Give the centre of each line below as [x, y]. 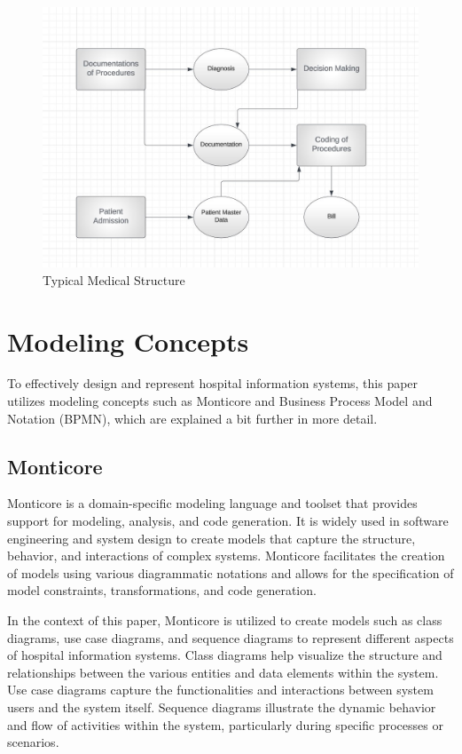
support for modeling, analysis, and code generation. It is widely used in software [228, 521]
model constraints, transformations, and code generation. [162, 590]
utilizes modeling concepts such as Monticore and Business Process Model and [220, 401]
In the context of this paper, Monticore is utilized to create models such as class [225, 620]
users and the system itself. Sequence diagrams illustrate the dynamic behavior [222, 706]
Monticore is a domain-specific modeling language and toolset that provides [212, 503]
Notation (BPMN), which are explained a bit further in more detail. [192, 418]
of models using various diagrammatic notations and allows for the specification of [231, 572]
